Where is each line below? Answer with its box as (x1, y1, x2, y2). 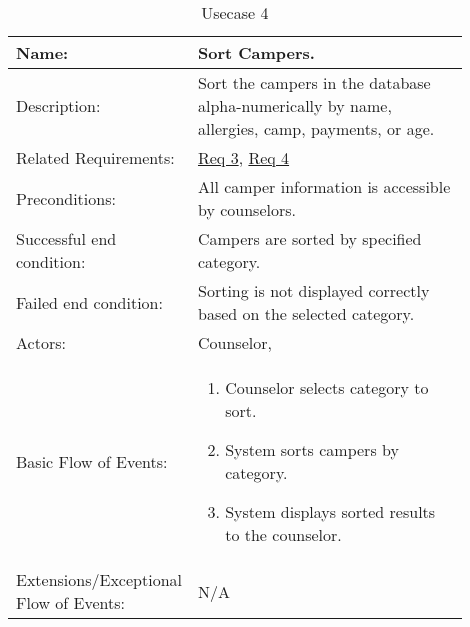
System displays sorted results (225, 500, 436, 523)
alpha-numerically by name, (197, 94, 392, 117)
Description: (16, 94, 101, 117)
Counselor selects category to (225, 376, 429, 399)
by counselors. (197, 198, 296, 221)
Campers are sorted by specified (197, 227, 422, 250)
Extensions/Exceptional (16, 568, 182, 591)
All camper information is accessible (197, 175, 451, 198)
